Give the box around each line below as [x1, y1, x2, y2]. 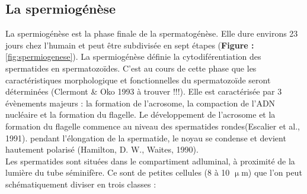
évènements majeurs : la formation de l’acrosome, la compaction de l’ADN [5, 96, 276, 109]
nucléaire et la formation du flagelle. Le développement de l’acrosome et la [5, 108, 276, 121]
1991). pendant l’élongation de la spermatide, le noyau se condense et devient [5, 131, 286, 144]
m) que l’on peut [241, 166, 302, 179]
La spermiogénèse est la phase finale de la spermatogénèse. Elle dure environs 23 [5, 27, 298, 40]
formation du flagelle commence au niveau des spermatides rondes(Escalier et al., [5, 119, 300, 132]
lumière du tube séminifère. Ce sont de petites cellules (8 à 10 [5, 166, 230, 179]
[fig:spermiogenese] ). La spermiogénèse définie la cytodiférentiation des [5, 50, 261, 63]
